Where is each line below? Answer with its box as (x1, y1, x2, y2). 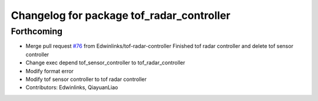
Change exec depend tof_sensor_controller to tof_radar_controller (25, 59, 185, 66)
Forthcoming (11, 26, 63, 37)
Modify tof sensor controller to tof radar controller (25, 76, 147, 83)
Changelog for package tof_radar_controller (11, 9, 231, 22)
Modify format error (25, 67, 74, 74)
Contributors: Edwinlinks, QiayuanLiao (25, 84, 118, 91)
